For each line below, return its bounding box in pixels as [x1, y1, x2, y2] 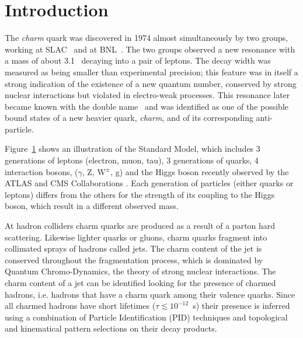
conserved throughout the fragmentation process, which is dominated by [5, 253, 263, 266]
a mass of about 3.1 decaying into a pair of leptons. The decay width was [5, 54, 271, 67]
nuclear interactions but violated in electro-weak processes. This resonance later [5, 89, 290, 101]
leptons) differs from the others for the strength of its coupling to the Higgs [5, 188, 275, 200]
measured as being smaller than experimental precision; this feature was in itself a [5, 65, 298, 78]
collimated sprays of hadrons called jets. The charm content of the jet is [5, 242, 262, 255]
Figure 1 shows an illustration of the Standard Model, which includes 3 [5, 142, 260, 155]
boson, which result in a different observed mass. [5, 200, 179, 212]
